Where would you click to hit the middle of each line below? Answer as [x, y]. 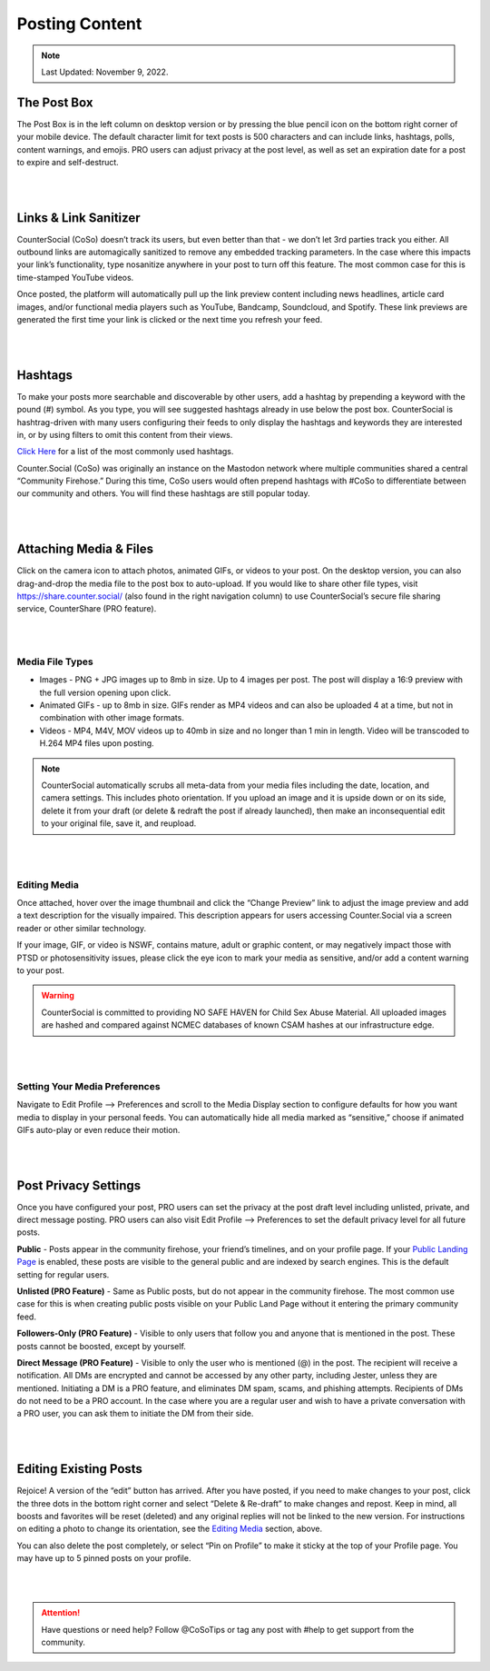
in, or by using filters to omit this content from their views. [125, 434]
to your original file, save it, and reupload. [119, 823]
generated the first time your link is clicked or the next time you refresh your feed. [170, 320]
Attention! [61, 1613]
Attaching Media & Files [85, 549]
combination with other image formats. [112, 718]
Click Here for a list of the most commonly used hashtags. [125, 452]
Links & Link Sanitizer [78, 218]
